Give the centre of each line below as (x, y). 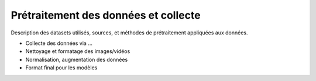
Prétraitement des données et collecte (106, 15)
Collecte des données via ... (59, 43)
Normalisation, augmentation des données (77, 59)
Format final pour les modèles (61, 68)
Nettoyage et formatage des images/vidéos (78, 51)
